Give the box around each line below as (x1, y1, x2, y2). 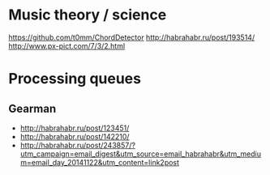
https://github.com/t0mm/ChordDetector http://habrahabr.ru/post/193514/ (8, 32, 255, 42)
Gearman (8, 101, 57, 115)
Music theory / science (8, 6, 167, 24)
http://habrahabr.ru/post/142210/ (19, 131, 130, 141)
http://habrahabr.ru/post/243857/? (19, 140, 136, 150)
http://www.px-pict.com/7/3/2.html (8, 41, 126, 50)
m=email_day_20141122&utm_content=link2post (19, 157, 180, 167)
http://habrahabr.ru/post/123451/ (19, 123, 130, 133)
